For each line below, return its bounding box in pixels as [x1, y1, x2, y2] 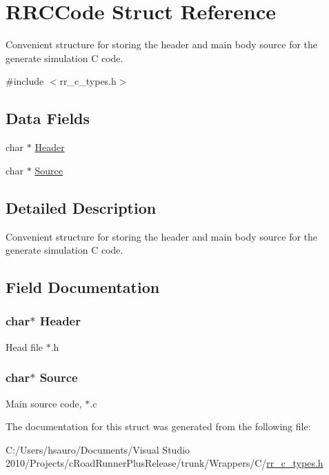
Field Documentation [6, 276, 160, 298]
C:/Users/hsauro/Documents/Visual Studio [6, 442, 190, 456]
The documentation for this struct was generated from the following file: [6, 419, 311, 434]
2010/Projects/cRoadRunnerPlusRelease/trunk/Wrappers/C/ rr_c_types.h [6, 456, 323, 470]
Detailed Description [6, 196, 157, 218]
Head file [6, 339, 43, 354]
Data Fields [6, 108, 90, 129]
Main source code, [6, 396, 82, 410]
